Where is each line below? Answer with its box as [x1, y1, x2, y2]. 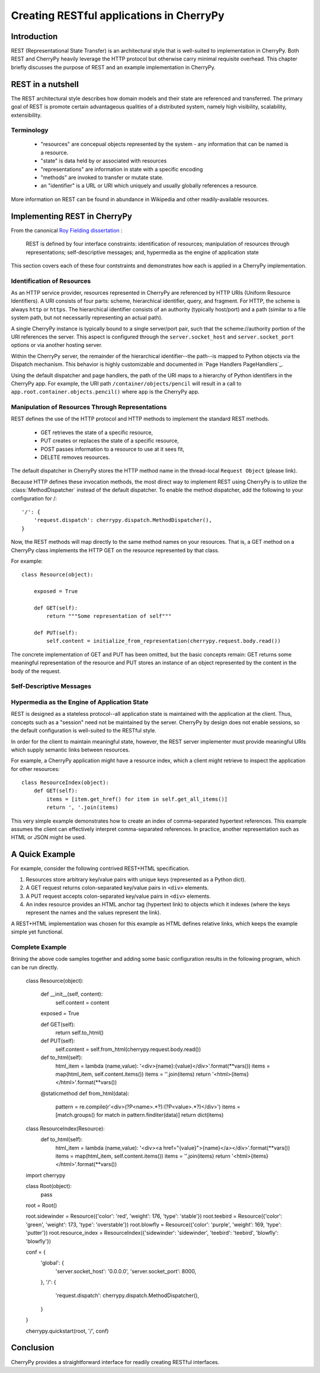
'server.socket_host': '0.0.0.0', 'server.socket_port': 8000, [55, 1267, 197, 1275]
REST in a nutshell [11, 79, 79, 89]
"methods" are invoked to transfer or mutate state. [40, 174, 164, 181]
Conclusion [11, 1343, 55, 1353]
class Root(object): [25, 1183, 72, 1190]
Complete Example [11, 943, 67, 951]
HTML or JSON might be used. [11, 834, 86, 841]
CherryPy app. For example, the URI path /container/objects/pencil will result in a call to [11, 380, 242, 387]
